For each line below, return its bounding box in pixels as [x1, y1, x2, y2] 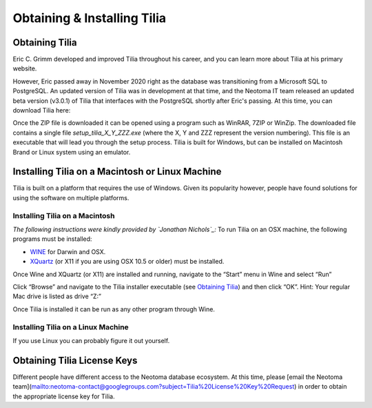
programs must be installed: [12, 235, 92, 243]
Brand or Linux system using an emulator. [12, 148, 131, 156]
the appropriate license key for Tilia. [12, 392, 115, 400]
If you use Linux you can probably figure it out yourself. [12, 336, 170, 344]
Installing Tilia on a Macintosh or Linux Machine [12, 166, 222, 177]
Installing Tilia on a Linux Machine [12, 322, 129, 331]
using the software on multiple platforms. [12, 193, 130, 202]
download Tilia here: [12, 106, 71, 115]
